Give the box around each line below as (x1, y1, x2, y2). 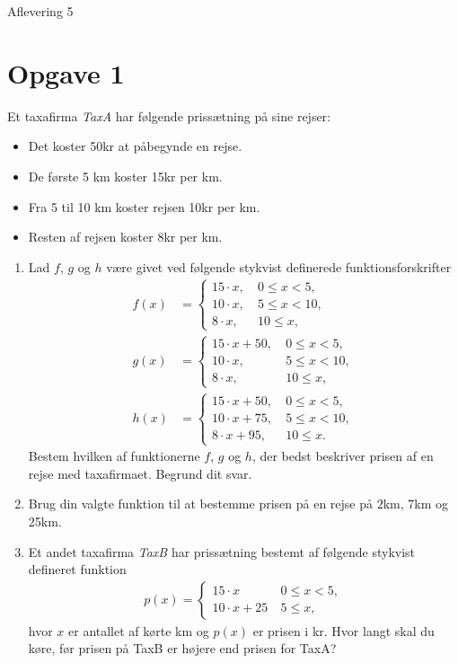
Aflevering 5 (7, 2, 74, 20)
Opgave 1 (7, 54, 125, 91)
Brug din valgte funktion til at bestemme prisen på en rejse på (28, 494, 374, 513)
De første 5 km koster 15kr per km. (28, 166, 223, 185)
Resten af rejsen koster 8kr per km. (28, 227, 223, 246)
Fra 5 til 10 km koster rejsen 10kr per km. (28, 197, 260, 216)
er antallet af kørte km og (68, 621, 209, 640)
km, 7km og (383, 494, 448, 513)
